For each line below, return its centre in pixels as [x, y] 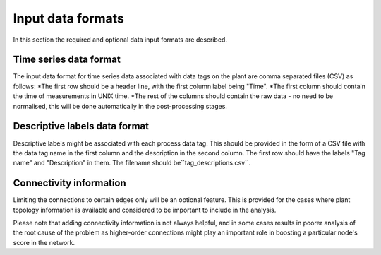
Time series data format [67, 60]
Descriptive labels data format [81, 126]
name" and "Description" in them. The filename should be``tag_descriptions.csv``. [132, 163]
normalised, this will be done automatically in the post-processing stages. [120, 106]
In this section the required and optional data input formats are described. [120, 40]
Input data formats [69, 18]
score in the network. [44, 242]
